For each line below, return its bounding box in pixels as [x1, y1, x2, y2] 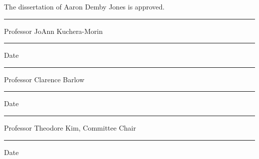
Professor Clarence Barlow [4, 74, 85, 84]
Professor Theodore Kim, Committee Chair [4, 122, 136, 133]
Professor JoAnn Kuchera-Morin [4, 25, 103, 36]
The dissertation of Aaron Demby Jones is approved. [4, 1, 165, 11]
